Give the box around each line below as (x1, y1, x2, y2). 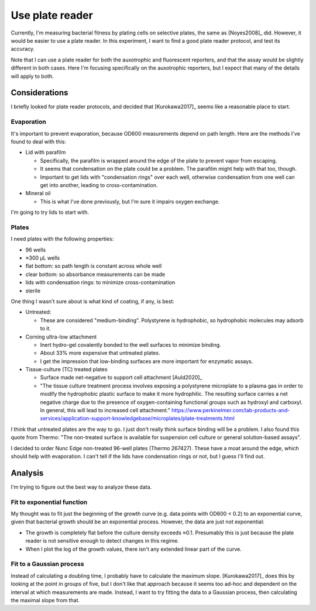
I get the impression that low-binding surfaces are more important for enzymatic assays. (40, 357, 253, 365)
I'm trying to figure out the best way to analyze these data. (11, 483, 152, 491)
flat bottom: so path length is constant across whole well (25, 263, 162, 270)
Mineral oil (25, 190, 51, 197)
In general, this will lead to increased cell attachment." (40, 407, 171, 414)
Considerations (11, 88, 68, 98)
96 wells (25, 246, 46, 253)
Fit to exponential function (11, 498, 88, 506)
